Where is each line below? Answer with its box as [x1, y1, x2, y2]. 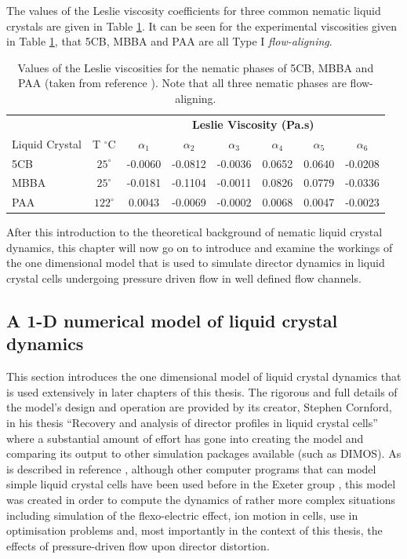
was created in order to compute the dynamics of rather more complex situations [6, 491, 395, 507]
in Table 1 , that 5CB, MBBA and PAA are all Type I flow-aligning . [6, 33, 333, 49]
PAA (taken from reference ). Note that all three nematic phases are [17, 75, 347, 91]
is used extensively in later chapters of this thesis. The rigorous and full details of [6, 383, 398, 400]
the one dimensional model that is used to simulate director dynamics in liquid [6, 254, 385, 271]
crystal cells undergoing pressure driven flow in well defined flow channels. [6, 270, 362, 287]
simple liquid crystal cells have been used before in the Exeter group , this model [6, 476, 396, 492]
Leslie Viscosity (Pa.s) [192, 115, 314, 132]
